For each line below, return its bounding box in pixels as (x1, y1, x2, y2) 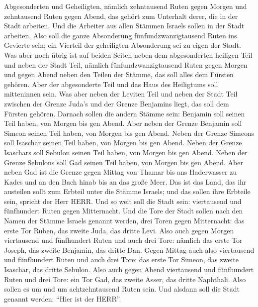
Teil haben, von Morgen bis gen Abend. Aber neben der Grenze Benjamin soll (4, 118, 242, 128)
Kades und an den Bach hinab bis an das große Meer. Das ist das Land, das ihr (4, 176, 247, 187)
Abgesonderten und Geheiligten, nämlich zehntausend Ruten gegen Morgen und (4, 1, 247, 11)
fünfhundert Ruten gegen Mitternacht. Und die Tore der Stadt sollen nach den (4, 205, 243, 216)
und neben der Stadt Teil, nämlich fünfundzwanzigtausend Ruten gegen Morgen (4, 59, 248, 70)
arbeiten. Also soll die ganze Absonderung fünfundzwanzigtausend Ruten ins (4, 30, 237, 40)
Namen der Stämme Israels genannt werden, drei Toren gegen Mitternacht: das (4, 215, 245, 226)
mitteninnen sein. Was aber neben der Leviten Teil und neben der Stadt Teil (4, 89, 238, 99)
